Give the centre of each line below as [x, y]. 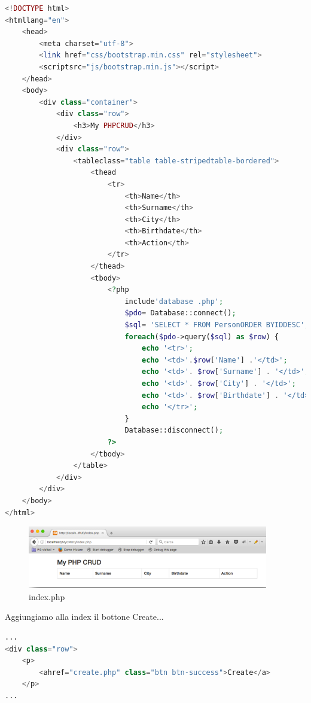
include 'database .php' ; [174, 301]
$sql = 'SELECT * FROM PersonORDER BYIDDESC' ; [217, 325]
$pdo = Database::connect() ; [180, 313]
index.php [47, 596]
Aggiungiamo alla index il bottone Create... [84, 617]
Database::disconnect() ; [174, 430]
